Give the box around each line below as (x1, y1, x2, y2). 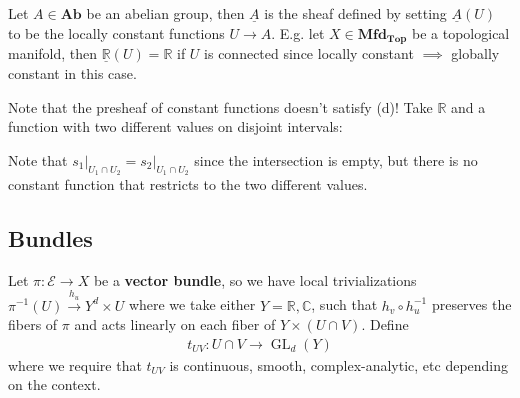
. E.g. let (271, 22, 325, 43)
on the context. (8, 374, 101, 395)
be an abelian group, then (86, 3, 245, 23)
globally (451, 43, 500, 64)
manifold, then (8, 43, 98, 64)
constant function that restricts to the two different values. (8, 173, 368, 194)
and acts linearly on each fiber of (74, 314, 276, 335)
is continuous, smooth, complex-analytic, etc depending (169, 354, 509, 375)
